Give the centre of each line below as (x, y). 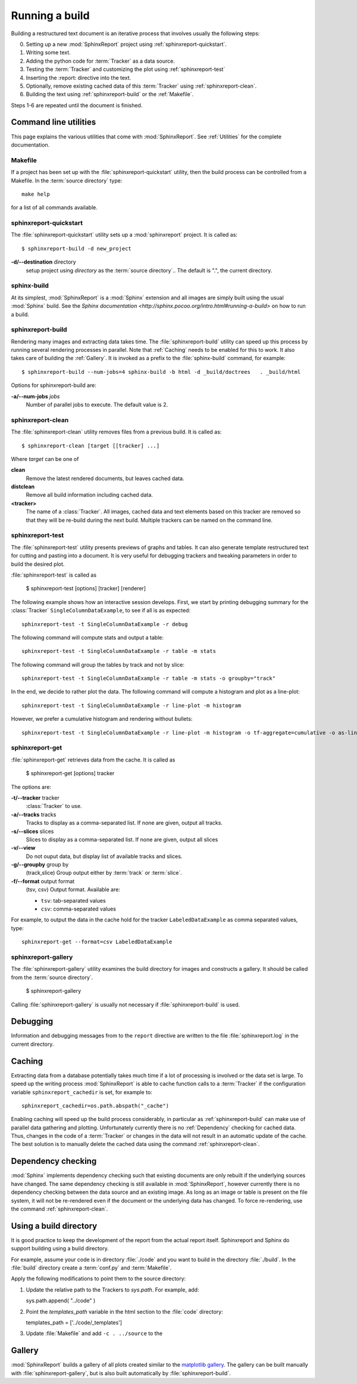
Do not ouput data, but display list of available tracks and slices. (104, 856)
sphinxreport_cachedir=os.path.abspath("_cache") (95, 1106)
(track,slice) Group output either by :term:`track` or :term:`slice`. (104, 873)
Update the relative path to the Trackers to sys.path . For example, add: (112, 1289)
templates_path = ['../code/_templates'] (74, 1322)
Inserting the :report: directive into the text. (79, 78)
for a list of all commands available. (54, 208)
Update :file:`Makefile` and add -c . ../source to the (94, 1333)
